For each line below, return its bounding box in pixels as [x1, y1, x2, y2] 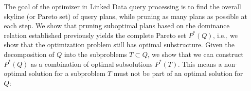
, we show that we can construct [147, 49, 244, 59]
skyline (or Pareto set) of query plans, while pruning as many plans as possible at [4, 11, 247, 21]
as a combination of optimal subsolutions [30, 58, 153, 69]
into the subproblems [64, 49, 127, 59]
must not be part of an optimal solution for [113, 68, 243, 78]
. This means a [178, 58, 222, 69]
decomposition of [4, 49, 54, 59]
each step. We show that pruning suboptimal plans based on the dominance [4, 20, 230, 31]
